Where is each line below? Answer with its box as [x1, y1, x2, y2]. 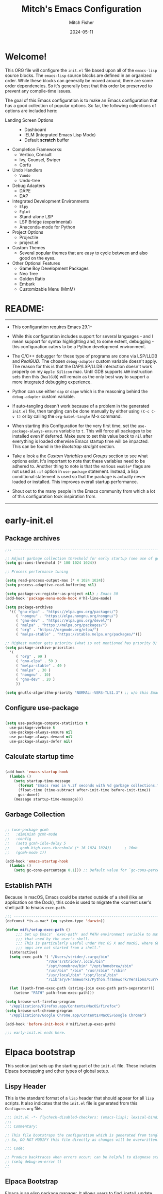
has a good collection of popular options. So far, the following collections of [5, 102, 156, 108]
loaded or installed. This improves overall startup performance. [12, 479, 138, 485]
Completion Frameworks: [12, 146, 63, 152]
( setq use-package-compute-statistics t [5, 721, 88, 726]
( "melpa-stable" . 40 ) [16, 663, 66, 668]
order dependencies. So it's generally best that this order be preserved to [5, 83, 152, 89]
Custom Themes [12, 244, 46, 250]
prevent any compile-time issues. [5, 88, 72, 93]
